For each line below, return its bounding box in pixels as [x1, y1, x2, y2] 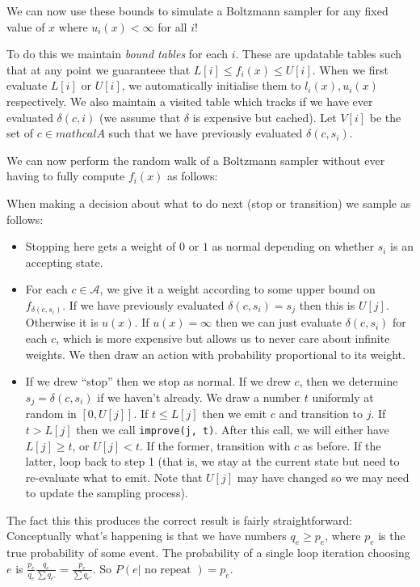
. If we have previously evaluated [62, 296, 225, 313]
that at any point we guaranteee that [6, 61, 191, 78]
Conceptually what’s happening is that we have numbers [6, 527, 287, 544]
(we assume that [99, 108, 181, 125]
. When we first [312, 61, 388, 78]
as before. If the [302, 437, 381, 454]
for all [157, 18, 187, 35]
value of [6, 18, 45, 35]
